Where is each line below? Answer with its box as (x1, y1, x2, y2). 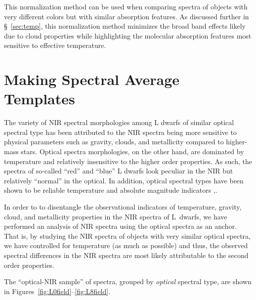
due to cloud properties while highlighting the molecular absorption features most (4, 30, 252, 41)
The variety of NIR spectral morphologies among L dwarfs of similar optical (4, 117, 234, 128)
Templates (4, 88, 75, 109)
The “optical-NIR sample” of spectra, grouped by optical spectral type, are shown (4, 276, 252, 287)
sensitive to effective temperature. (4, 40, 106, 50)
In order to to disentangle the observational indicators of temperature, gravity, (4, 202, 242, 212)
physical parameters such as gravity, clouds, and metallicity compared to (4, 136, 224, 147)
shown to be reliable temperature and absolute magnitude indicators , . (4, 185, 217, 195)
